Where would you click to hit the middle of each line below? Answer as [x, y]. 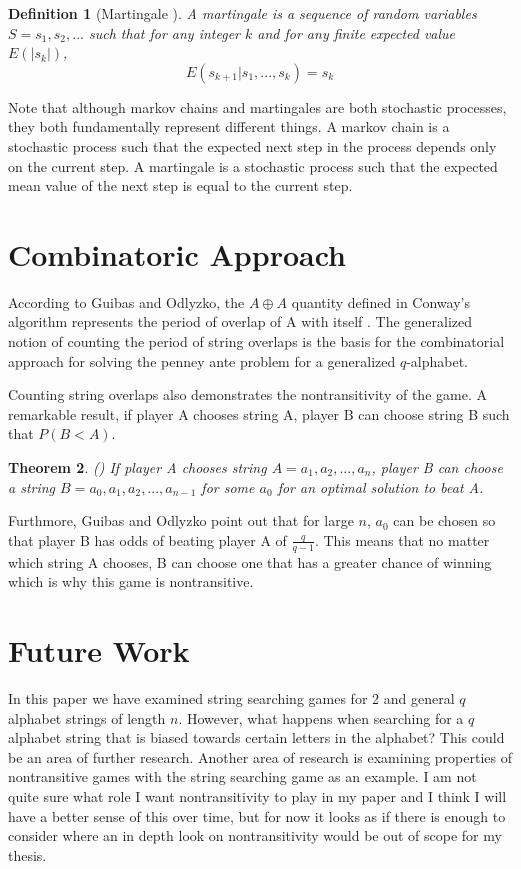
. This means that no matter [402, 539]
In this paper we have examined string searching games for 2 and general [231, 697]
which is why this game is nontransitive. [131, 581]
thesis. [27, 854]
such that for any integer [164, 32]
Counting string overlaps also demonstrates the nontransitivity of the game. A [247, 394]
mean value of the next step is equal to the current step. [180, 185]
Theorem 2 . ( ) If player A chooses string [137, 467]
